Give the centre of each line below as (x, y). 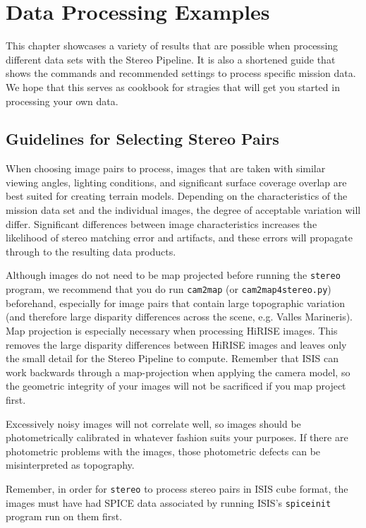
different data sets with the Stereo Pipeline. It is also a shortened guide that (171, 59)
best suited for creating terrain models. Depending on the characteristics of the (177, 196)
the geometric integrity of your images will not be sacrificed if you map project (176, 386)
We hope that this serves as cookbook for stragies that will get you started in (173, 86)
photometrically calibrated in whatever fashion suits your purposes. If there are (177, 437)
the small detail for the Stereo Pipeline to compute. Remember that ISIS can (172, 358)
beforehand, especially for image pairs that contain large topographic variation (176, 302)
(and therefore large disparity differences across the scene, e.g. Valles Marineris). (179, 317)
